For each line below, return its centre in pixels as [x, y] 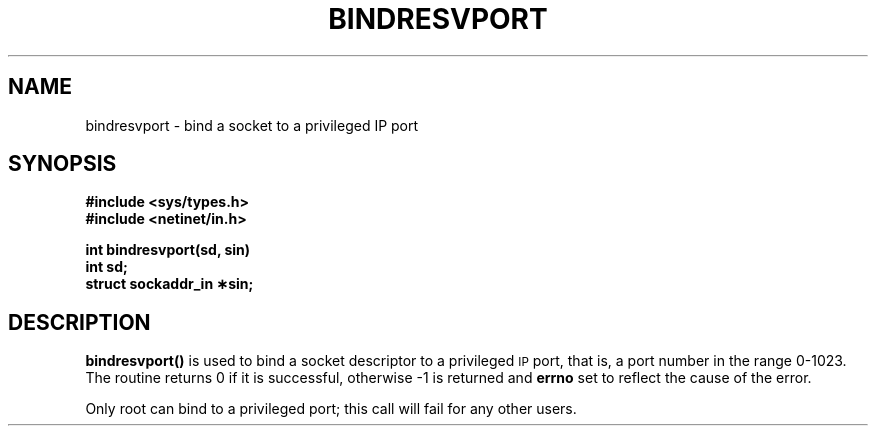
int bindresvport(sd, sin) [168, 250]
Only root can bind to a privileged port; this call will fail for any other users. [331, 409]
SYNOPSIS [62, 164]
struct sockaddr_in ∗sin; [169, 284]
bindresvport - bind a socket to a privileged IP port [252, 125]
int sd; [106, 267]
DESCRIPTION [79, 322]
